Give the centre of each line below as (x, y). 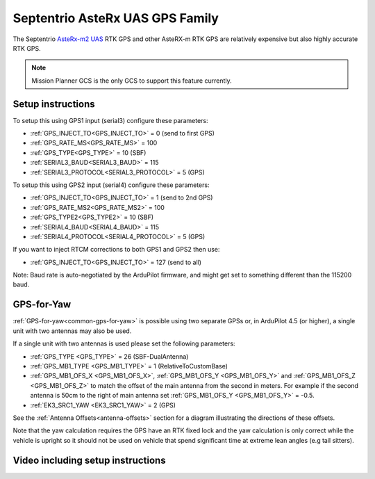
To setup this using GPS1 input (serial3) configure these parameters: (110, 120)
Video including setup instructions (89, 460)
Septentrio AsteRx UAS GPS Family (116, 18)
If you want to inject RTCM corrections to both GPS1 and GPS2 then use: (116, 250)
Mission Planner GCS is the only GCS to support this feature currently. (132, 81)
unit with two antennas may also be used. (72, 331)
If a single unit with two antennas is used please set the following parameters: (124, 343)
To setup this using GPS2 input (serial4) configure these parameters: (111, 185)
